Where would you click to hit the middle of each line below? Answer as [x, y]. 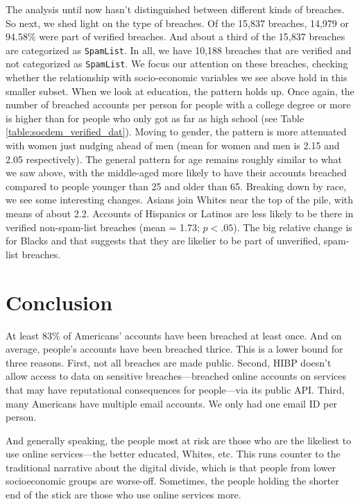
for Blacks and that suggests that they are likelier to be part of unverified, [163, 241]
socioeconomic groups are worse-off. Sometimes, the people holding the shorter [172, 481]
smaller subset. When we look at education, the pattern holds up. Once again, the [180, 91]
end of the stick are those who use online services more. [123, 495]
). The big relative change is [293, 227]
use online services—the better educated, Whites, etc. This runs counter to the [173, 454]
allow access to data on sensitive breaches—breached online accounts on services [176, 376]
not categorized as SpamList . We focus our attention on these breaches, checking [177, 64]
